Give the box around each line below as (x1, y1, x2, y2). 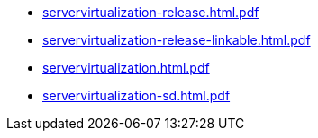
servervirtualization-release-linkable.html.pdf (42, 32, 311, 47)
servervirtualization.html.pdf (42, 60, 210, 75)
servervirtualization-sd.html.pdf (42, 88, 231, 103)
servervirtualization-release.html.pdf (42, 4, 259, 20)
